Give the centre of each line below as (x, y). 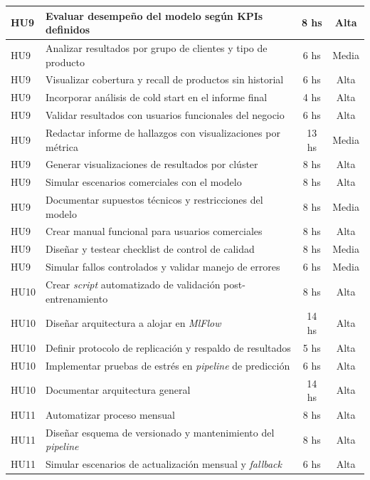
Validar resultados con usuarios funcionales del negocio (165, 115)
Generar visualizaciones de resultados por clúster (152, 164)
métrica (62, 146)
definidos (68, 30)
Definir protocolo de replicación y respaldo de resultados (168, 347)
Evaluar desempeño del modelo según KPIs (154, 15)
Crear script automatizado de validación (133, 284)
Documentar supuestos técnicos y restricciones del (154, 200)
